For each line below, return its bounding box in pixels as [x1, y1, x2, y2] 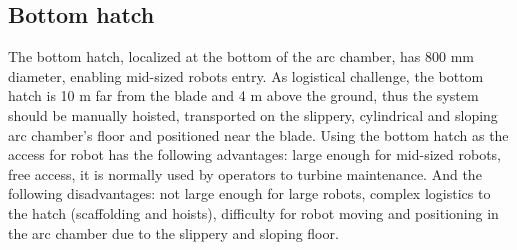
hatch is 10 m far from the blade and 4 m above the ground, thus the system [8, 85, 479, 106]
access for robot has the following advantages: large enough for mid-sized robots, [8, 144, 501, 165]
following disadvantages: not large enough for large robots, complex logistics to [8, 183, 491, 204]
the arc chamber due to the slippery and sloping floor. [8, 222, 339, 243]
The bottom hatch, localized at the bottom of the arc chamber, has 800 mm [8, 46, 475, 67]
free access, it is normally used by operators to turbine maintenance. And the [8, 163, 482, 184]
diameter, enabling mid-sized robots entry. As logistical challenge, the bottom [8, 65, 484, 86]
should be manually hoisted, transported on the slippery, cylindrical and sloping [8, 104, 498, 125]
